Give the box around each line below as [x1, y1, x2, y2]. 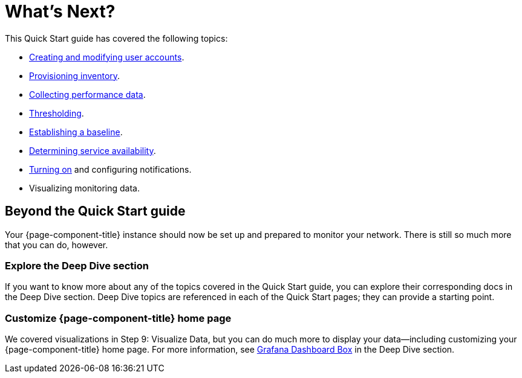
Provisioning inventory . [29, 70, 120, 81]
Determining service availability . [29, 145, 156, 156]
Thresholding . [29, 107, 84, 118]
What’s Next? [5, 1, 116, 22]
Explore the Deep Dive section [5, 259, 149, 272]
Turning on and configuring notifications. [29, 164, 192, 175]
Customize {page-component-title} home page [5, 312, 232, 324]
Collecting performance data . [29, 89, 146, 100]
